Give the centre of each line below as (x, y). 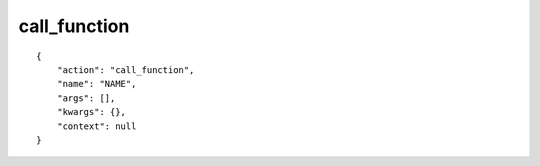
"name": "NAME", (96, 84)
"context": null (96, 126)
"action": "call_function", (125, 69)
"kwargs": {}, (91, 112)
